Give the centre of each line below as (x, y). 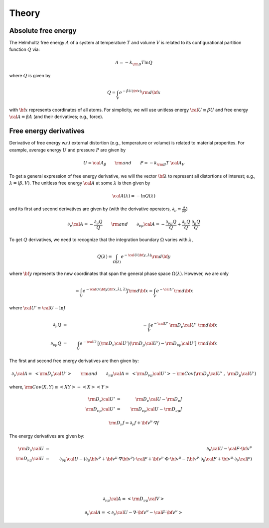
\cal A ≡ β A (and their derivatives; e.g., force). (56, 117)
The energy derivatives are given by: (47, 436)
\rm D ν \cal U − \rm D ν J (159, 400)
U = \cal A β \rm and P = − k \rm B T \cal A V (134, 163)
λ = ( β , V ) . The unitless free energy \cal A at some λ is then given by (80, 183)
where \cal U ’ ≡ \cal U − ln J (37, 308)
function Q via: (24, 49)
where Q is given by (30, 76)
